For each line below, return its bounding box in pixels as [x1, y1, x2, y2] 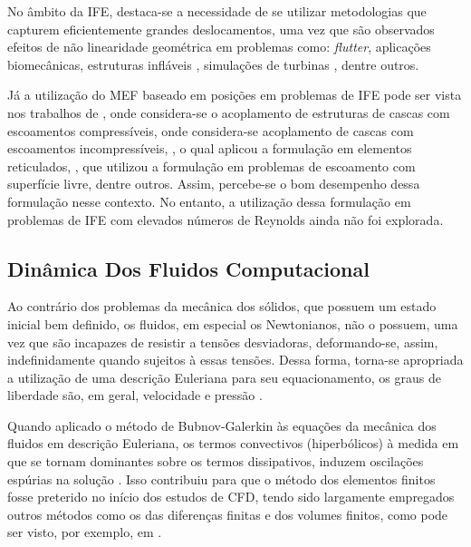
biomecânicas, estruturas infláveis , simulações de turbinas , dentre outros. [7, 54, 419, 73]
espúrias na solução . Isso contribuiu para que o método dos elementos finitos [7, 469, 436, 488]
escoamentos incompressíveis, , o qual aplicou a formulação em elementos [7, 139, 412, 158]
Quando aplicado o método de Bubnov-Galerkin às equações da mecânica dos [7, 415, 437, 435]
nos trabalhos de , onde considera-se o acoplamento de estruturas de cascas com [7, 103, 450, 122]
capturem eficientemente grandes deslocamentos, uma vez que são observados [7, 19, 435, 38]
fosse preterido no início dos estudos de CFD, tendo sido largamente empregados [7, 487, 455, 506]
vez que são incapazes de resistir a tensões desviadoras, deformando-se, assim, [7, 332, 438, 351]
